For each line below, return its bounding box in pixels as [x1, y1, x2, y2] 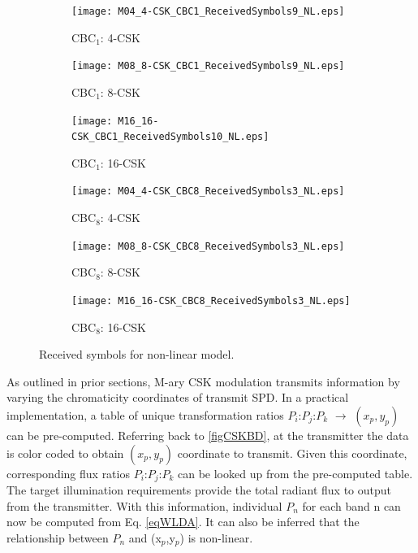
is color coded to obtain [6, 444, 124, 461]
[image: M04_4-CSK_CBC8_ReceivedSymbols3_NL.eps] [71, 185, 345, 198]
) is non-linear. [179, 529, 253, 546]
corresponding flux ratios [6, 464, 130, 481]
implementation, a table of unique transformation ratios [6, 406, 284, 423]
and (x [128, 529, 162, 546]
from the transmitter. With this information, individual [6, 497, 282, 514]
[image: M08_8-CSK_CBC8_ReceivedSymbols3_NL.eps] [71, 240, 345, 252]
